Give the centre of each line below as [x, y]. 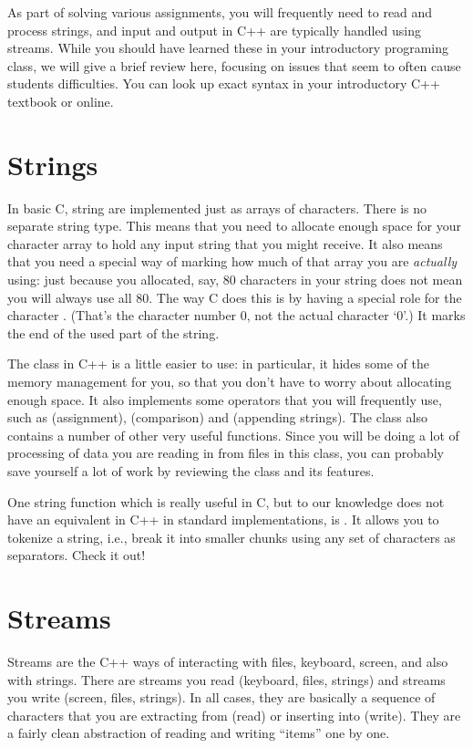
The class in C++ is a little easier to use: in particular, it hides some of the [218, 364]
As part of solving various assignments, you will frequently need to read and [220, 12]
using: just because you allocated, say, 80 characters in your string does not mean [235, 280]
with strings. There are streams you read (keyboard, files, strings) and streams [226, 679]
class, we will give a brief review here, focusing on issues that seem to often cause [234, 65]
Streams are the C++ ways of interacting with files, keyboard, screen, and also [228, 662]
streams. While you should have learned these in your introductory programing [228, 48]
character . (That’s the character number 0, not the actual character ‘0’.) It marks [236, 315]
